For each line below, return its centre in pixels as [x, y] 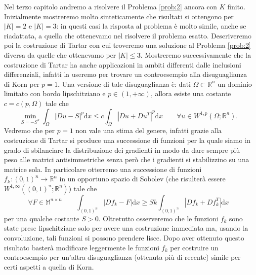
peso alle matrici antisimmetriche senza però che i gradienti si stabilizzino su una [127, 159]
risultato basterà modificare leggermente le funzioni [82, 247]
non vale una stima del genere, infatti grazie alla [149, 130]
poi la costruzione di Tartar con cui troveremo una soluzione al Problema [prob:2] [128, 45]
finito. [236, 6]
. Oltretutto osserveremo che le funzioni [158, 218]
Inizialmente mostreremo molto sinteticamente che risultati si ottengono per [119, 16]
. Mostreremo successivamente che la [196, 54]
